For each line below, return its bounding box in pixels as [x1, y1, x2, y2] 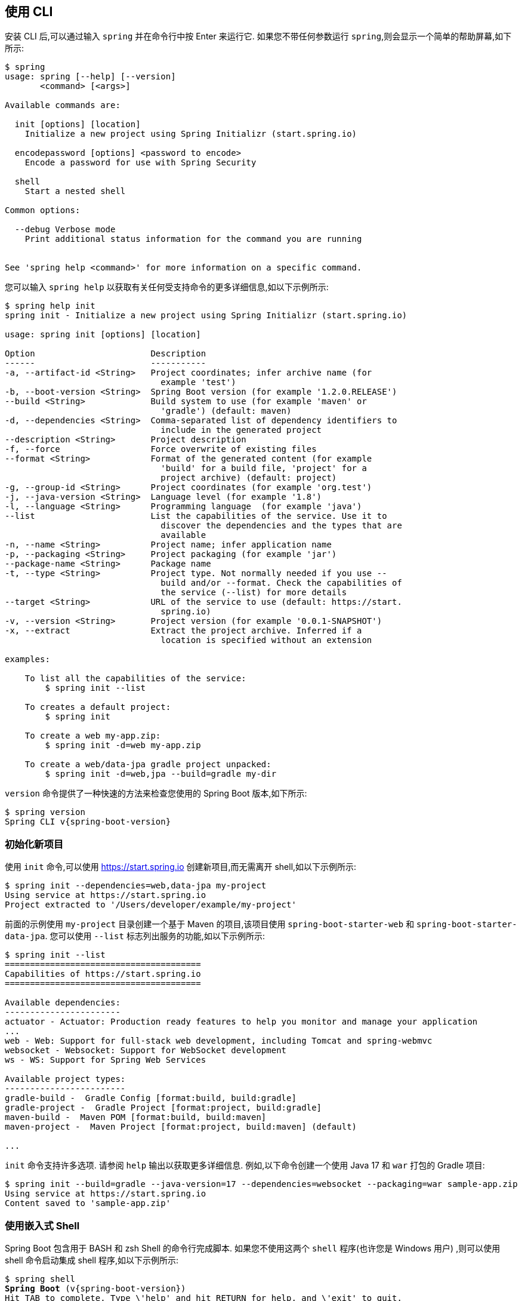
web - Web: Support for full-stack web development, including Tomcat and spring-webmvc [5, 1036, 433, 1046]
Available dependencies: [5, 998, 121, 1008]
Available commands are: [5, 100, 121, 110]
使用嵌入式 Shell [5, 1219, 80, 1232]
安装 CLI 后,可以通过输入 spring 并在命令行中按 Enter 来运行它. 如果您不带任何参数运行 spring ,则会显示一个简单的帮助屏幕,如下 [5, 31, 512, 42]
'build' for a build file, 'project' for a [160, 463, 367, 473]
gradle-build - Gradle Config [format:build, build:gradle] [5, 1093, 296, 1103]
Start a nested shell [24, 186, 126, 196]
